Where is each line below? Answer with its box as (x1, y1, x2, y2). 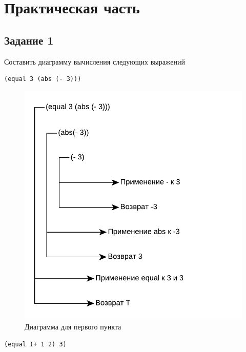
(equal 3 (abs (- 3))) (4, 75, 81, 83)
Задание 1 (4, 32, 54, 48)
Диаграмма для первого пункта (25, 321, 121, 332)
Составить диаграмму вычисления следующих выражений (4, 56, 186, 67)
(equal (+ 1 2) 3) (4, 340, 67, 348)
